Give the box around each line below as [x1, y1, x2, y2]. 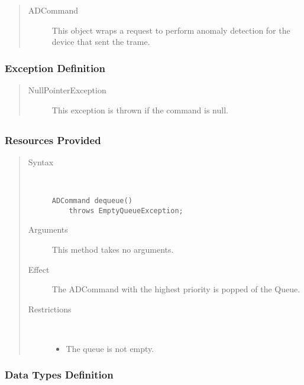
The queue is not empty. [66, 342, 154, 354]
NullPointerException [28, 84, 106, 96]
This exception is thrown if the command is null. [51, 103, 228, 116]
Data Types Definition [5, 367, 114, 382]
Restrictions [28, 302, 72, 315]
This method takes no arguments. [51, 243, 174, 255]
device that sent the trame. [51, 35, 150, 48]
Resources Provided [5, 132, 101, 147]
